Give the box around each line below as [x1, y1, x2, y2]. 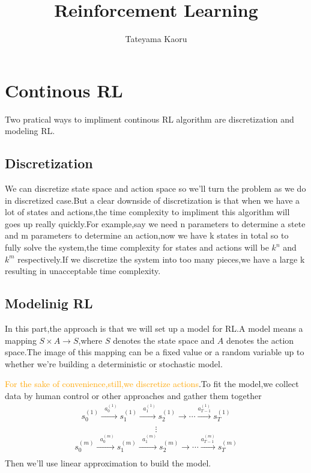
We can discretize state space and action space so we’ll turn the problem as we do [5, 182, 306, 195]
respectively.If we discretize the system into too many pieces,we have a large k [17, 252, 305, 265]
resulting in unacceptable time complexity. [5, 264, 161, 277]
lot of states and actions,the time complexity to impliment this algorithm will [5, 206, 290, 218]
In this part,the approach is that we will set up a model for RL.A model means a [5, 322, 303, 334]
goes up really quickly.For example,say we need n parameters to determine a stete [5, 217, 306, 230]
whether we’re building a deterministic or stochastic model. [5, 357, 223, 370]
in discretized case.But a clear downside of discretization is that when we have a [5, 194, 300, 206]
